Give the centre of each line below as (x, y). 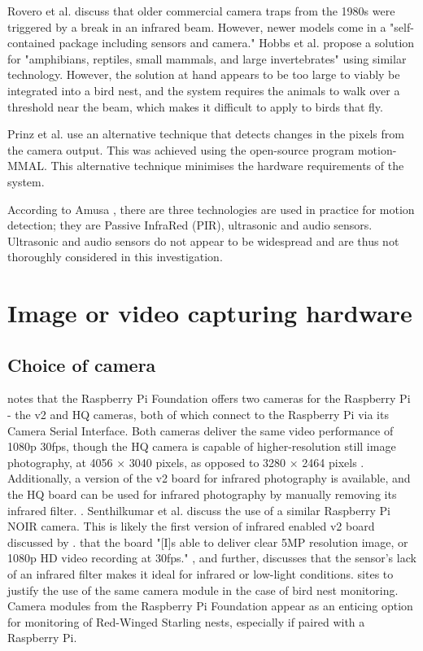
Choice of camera (82, 364)
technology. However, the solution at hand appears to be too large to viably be (204, 74)
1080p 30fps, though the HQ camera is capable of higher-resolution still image (202, 446)
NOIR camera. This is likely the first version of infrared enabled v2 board (191, 526)
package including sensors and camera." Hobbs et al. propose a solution (237, 43)
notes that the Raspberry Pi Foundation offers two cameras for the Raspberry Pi (209, 398)
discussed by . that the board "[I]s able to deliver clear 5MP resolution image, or (208, 542)
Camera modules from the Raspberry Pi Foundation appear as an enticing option (210, 606)
